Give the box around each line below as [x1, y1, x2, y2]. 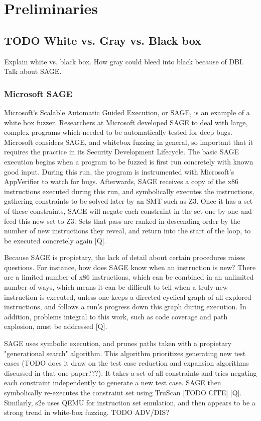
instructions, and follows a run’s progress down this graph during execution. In [4, 301, 246, 312]
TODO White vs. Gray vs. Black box [4, 32, 201, 48]
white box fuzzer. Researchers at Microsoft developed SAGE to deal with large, [4, 117, 248, 127]
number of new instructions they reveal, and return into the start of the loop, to [4, 225, 251, 236]
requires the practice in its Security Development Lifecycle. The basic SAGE [4, 146, 239, 157]
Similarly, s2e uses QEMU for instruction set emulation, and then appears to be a [4, 397, 255, 407]
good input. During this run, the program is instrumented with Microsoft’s [4, 166, 234, 177]
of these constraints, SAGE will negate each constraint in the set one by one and [4, 205, 252, 216]
